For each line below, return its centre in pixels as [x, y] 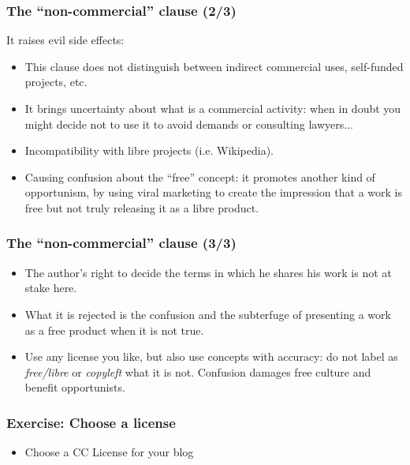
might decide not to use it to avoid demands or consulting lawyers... [189, 124]
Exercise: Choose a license [91, 422]
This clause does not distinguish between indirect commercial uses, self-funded [214, 66]
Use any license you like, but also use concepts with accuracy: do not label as [211, 356]
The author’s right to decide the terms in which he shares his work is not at [208, 272]
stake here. [51, 288]
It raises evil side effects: [65, 40]
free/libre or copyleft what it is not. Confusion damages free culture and [198, 371]
